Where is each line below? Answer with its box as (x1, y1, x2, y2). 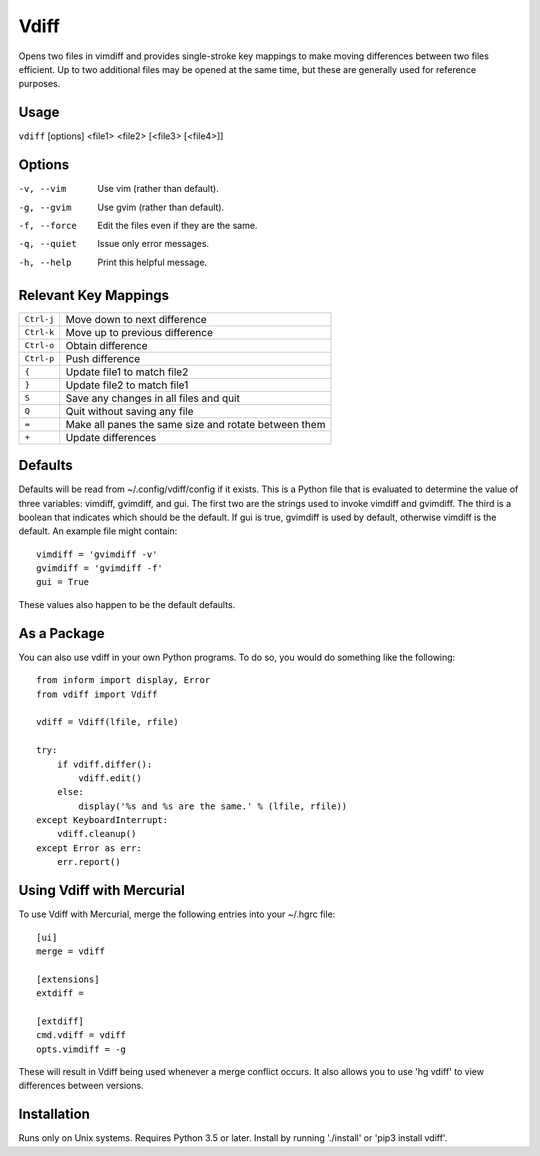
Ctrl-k (24, 327, 55, 338)
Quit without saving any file (65, 404, 194, 418)
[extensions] (36, 973, 100, 985)
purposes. (18, 78, 61, 90)
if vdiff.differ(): (56, 758, 153, 770)
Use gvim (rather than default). (97, 201, 225, 213)
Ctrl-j (24, 314, 55, 325)
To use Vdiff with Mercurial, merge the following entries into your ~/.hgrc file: (18, 908, 336, 920)
